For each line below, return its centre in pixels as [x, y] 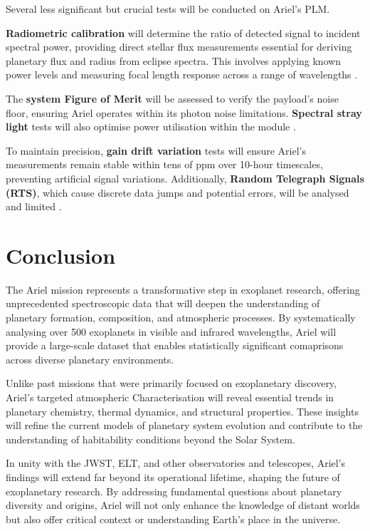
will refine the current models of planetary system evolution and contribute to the [184, 425]
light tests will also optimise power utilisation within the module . [151, 127]
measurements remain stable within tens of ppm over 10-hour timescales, [164, 164]
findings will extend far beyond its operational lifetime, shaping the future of [173, 476]
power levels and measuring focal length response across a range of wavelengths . [182, 74]
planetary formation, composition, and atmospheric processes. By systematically [181, 318]
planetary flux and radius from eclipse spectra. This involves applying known [174, 60]
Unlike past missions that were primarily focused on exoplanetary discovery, [171, 383]
